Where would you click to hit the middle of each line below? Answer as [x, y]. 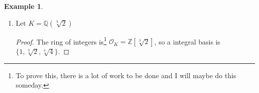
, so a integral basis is [187, 41]
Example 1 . [24, 6]
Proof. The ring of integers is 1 [61, 41]
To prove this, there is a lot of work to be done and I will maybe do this [126, 75]
